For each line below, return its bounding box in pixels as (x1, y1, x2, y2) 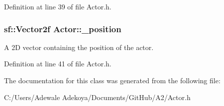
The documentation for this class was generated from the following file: (4, 75, 221, 85)
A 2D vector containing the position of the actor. (4, 42, 154, 52)
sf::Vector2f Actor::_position (4, 22, 121, 35)
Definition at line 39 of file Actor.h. (4, 1, 112, 11)
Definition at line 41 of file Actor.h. (4, 58, 112, 69)
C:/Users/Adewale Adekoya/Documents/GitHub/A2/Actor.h (4, 92, 191, 102)
